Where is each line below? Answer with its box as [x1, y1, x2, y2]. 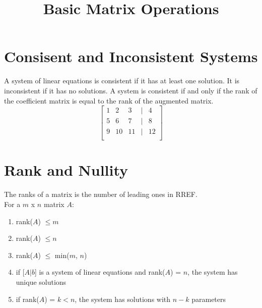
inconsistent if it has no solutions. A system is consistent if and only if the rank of [4, 85, 257, 95]
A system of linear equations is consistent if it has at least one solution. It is [4, 75, 240, 86]
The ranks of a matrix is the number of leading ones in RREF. [4, 189, 198, 199]
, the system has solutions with [75, 293, 171, 304]
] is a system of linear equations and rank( [34, 267, 165, 277]
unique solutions [16, 276, 67, 287]
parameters [191, 293, 226, 304]
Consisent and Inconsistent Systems [4, 46, 258, 67]
